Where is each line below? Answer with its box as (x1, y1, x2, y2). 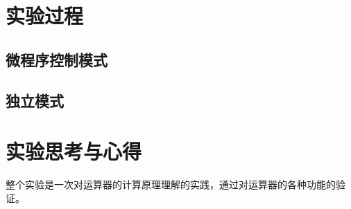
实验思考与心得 (6, 137, 142, 165)
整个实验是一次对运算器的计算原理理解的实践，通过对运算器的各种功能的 (6, 177, 336, 192)
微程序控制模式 (6, 48, 108, 70)
